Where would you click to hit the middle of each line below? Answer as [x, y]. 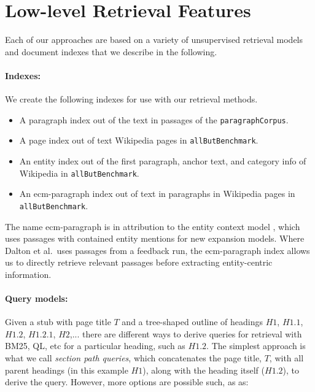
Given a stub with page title [58, 322]
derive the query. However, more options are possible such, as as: [127, 382]
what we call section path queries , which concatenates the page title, [133, 358]
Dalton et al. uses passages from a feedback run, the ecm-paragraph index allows [157, 250]
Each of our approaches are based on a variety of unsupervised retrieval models [154, 40]
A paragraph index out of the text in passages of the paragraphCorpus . [154, 119]
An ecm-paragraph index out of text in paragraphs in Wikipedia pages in [157, 194]
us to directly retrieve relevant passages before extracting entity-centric [139, 262]
